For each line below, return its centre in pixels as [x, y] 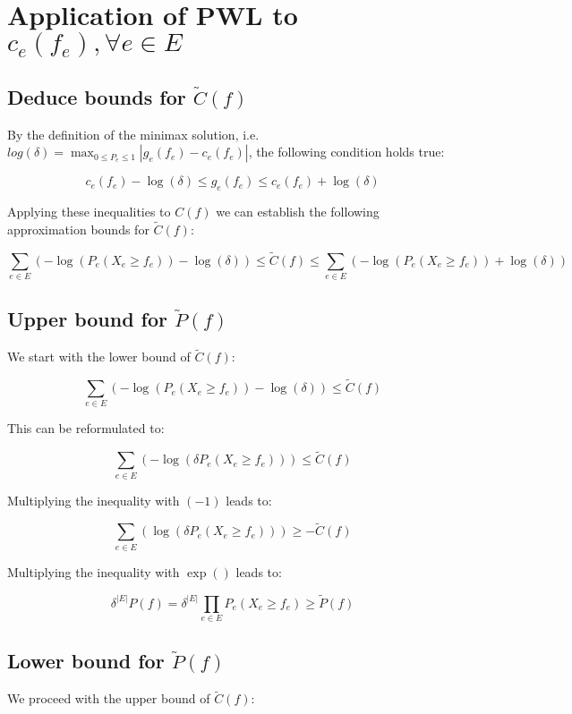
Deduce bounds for [97, 96]
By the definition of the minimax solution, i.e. [133, 134]
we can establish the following [298, 211]
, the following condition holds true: [346, 152]
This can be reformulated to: [86, 428]
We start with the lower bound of [99, 357]
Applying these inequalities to [89, 211]
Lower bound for [86, 661]
